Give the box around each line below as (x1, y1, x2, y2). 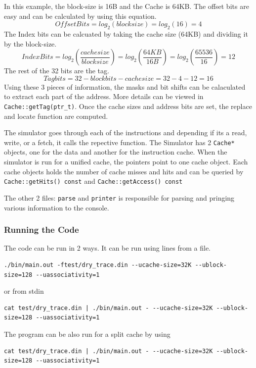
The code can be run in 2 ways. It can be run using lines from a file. (4, 243, 211, 253)
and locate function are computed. (4, 110, 108, 121)
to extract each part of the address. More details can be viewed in (4, 91, 204, 102)
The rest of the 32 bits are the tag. (4, 65, 109, 76)
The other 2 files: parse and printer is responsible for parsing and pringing (4, 192, 235, 203)
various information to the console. (4, 202, 109, 212)
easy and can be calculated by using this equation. (4, 10, 157, 21)
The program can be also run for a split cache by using (4, 328, 171, 339)
